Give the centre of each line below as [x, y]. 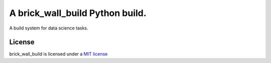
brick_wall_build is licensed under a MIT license [58, 54]
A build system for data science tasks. [49, 28]
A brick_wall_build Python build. [78, 13]
